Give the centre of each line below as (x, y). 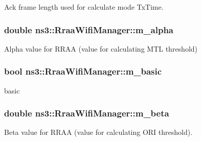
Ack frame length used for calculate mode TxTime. (84, 7)
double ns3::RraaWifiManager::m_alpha (89, 29)
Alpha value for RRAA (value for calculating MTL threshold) (101, 48)
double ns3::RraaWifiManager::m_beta (87, 113)
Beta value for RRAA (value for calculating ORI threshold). (98, 132)
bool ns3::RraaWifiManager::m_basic (83, 71)
